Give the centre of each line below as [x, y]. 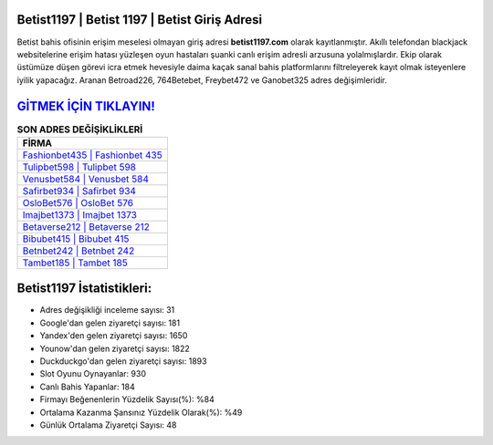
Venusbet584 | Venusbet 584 [86, 179]
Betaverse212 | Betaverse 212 [86, 226]
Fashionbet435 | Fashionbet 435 [93, 155]
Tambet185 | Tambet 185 [75, 263]
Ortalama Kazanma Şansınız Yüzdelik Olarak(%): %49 [141, 412]
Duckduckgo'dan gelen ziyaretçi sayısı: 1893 [123, 361]
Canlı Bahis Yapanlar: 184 [88, 387]
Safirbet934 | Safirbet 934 [79, 191]
